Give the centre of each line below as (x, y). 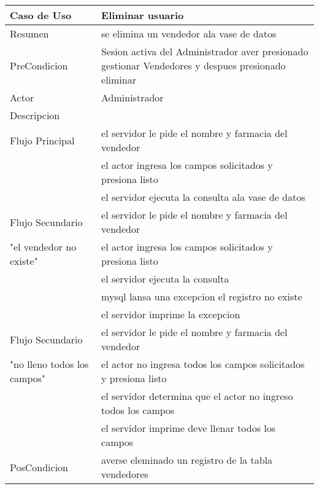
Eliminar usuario (143, 15)
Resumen (29, 33)
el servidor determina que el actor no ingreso (197, 396)
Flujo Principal (42, 140)
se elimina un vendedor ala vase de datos (189, 33)
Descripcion (35, 115)
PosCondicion (39, 467)
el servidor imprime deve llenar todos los (189, 428)
